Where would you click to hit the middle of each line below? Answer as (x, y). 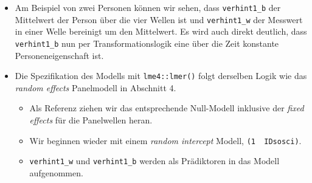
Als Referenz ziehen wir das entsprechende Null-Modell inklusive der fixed (167, 108)
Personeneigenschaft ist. (59, 55)
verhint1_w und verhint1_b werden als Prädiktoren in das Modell (154, 161)
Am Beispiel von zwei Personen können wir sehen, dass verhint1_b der (148, 7)
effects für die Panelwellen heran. (91, 120)
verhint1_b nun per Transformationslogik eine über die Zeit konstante (147, 43)
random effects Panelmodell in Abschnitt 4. (95, 87)
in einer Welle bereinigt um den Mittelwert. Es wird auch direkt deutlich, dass (161, 31)
